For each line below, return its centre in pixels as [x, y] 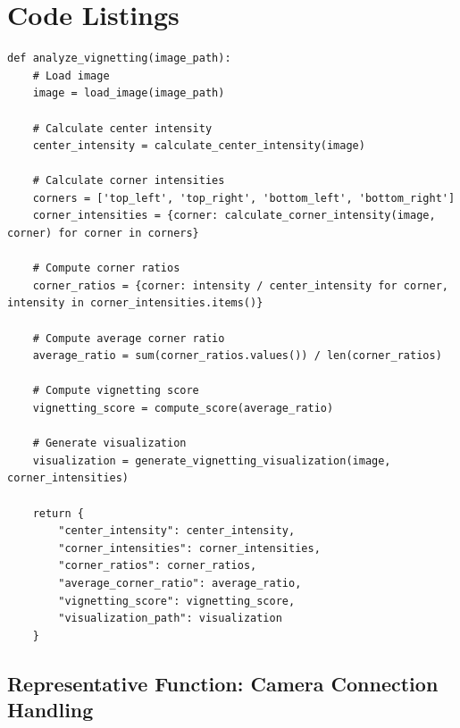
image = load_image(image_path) [129, 93]
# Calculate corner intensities [129, 181]
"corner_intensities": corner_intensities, [189, 548]
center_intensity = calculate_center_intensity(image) [199, 146]
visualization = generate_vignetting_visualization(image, [212, 460]
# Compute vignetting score [116, 391]
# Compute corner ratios [106, 268]
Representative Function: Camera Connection [223, 683]
